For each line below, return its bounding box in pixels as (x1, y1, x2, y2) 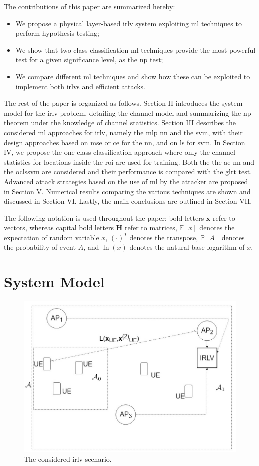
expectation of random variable (4, 232, 99, 242)
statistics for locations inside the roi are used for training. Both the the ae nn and (4, 156, 255, 167)
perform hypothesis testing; (15, 28, 99, 38)
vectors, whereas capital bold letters (4, 222, 114, 233)
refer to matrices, (124, 222, 177, 233)
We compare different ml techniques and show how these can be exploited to (15, 71, 250, 81)
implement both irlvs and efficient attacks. (15, 81, 146, 91)
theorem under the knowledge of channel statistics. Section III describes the (4, 117, 236, 128)
